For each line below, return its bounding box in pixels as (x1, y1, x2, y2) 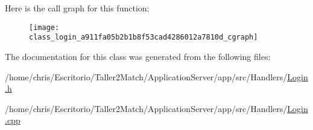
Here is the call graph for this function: (5, 2, 150, 14)
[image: (29, 23, 60, 32)
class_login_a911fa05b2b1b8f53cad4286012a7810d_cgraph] (29, 33, 258, 42)
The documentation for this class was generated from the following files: (5, 50, 271, 62)
